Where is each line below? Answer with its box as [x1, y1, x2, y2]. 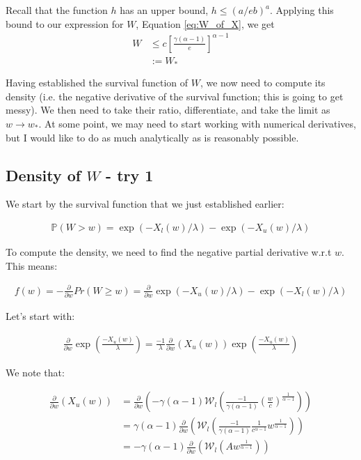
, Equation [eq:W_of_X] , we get [136, 16, 275, 31]
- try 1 [106, 164, 154, 185]
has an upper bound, [120, 3, 209, 17]
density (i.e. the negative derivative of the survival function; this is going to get [6, 89, 344, 103]
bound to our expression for [6, 16, 124, 31]
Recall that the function [6, 3, 108, 17]
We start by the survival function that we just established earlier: [6, 197, 284, 211]
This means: [6, 258, 58, 273]
